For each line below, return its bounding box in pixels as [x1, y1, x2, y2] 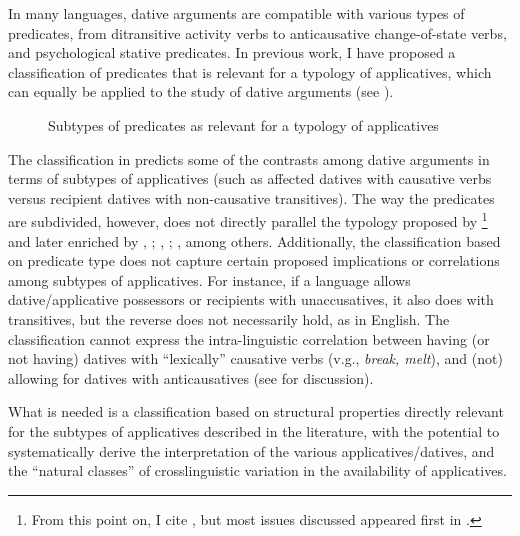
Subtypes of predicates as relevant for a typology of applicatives [48, 114, 439, 135]
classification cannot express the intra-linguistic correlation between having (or [8, 328, 490, 349]
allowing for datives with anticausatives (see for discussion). [8, 367, 374, 388]
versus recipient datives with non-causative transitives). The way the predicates [8, 187, 495, 208]
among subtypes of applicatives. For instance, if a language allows [8, 269, 411, 290]
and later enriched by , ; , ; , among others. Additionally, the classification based [8, 230, 501, 251]
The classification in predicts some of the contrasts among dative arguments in [8, 148, 490, 169]
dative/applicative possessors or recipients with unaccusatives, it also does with [8, 289, 494, 310]
